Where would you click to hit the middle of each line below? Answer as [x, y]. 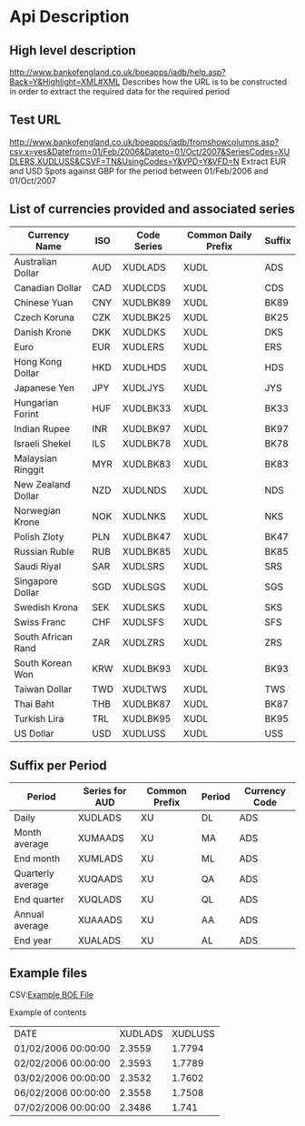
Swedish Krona [46, 607]
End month [37, 859]
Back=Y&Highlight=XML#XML [65, 82]
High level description [73, 50]
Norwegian [38, 510]
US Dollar [34, 733]
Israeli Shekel [42, 443]
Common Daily [219, 235]
